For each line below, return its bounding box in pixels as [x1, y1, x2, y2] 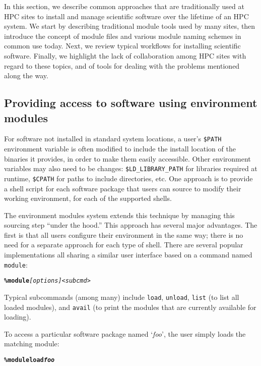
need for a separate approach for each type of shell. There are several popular [4, 239, 243, 250]
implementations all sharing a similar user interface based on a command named [4, 249, 252, 260]
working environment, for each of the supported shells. [4, 193, 172, 203]
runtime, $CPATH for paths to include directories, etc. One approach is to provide [4, 173, 253, 183]
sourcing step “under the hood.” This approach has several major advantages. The [4, 220, 257, 230]
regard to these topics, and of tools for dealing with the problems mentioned [4, 60, 240, 71]
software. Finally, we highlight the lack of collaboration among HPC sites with [4, 50, 246, 61]
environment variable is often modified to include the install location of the [4, 143, 236, 153]
